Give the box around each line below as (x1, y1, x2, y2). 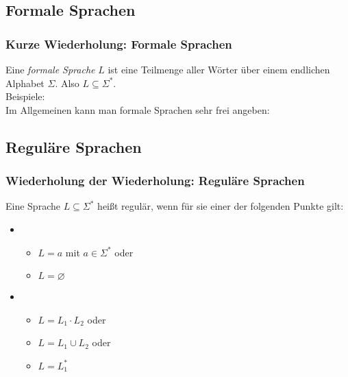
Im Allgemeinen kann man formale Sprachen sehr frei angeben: (5, 102, 270, 117)
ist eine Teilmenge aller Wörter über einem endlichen (108, 62, 330, 76)
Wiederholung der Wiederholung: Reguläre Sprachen (5, 172, 305, 189)
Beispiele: (5, 89, 45, 104)
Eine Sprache (5, 199, 60, 213)
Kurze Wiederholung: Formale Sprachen (5, 35, 232, 52)
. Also (55, 75, 79, 90)
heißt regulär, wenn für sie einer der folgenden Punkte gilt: (97, 199, 344, 213)
